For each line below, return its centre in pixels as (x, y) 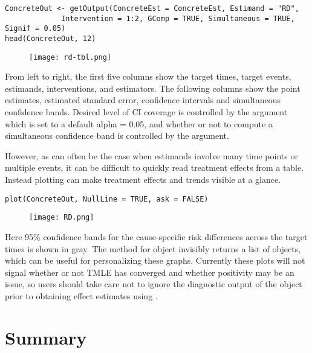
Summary (46, 337)
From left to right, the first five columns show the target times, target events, (148, 76)
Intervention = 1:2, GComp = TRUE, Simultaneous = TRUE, (178, 18)
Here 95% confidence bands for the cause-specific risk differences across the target (156, 236)
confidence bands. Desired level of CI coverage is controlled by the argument (146, 112)
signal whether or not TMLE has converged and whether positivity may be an (150, 272)
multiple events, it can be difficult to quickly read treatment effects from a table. (154, 167)
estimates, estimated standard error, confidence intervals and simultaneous (143, 100)
